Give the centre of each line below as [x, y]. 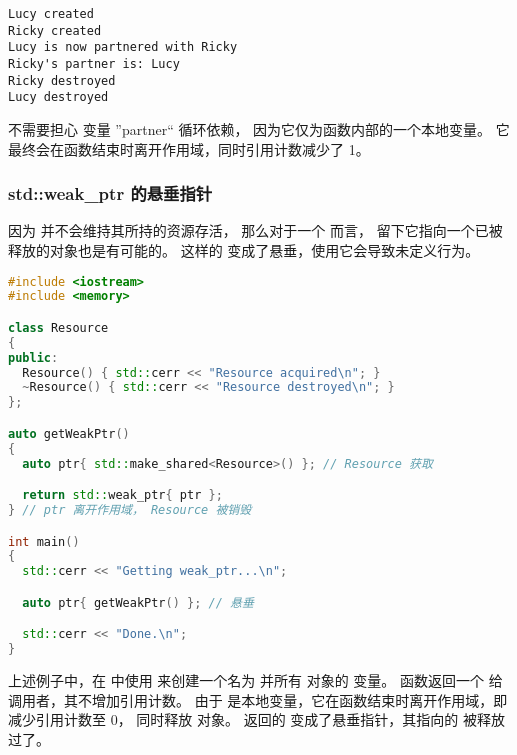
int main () [44, 541]
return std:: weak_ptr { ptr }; [122, 495]
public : [33, 357]
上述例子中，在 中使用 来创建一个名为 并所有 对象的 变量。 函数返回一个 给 [255, 680]
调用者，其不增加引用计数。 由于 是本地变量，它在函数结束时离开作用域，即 [258, 699]
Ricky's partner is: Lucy [94, 63]
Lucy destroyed [58, 97]
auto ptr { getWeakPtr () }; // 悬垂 [138, 602]
